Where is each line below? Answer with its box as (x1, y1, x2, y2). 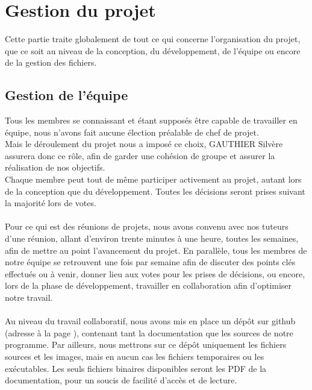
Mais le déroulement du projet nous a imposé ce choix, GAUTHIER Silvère (5, 137, 283, 150)
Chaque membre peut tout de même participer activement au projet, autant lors (5, 173, 302, 186)
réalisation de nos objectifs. (5, 161, 105, 174)
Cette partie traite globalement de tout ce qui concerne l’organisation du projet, (5, 33, 301, 45)
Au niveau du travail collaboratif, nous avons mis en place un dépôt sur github (5, 315, 296, 327)
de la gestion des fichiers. (5, 56, 97, 69)
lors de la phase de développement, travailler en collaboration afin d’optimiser (5, 279, 292, 292)
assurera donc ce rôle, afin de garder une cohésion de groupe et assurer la (5, 149, 275, 162)
